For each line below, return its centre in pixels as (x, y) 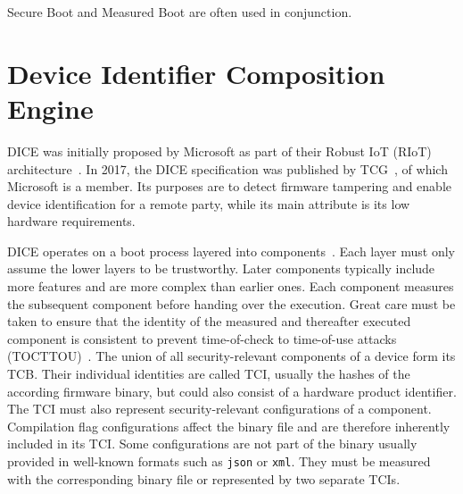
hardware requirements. (71, 221)
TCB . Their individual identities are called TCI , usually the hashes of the (209, 374)
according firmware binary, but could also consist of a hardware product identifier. (232, 391)
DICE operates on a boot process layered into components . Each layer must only (231, 251)
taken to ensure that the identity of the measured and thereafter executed (209, 321)
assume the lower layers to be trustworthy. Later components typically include (221, 268)
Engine (50, 108)
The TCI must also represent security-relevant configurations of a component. (219, 409)
